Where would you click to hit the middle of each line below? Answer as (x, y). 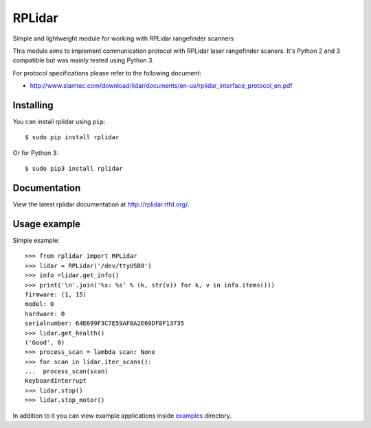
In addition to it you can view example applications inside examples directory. (122, 416)
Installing (33, 105)
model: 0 (40, 304)
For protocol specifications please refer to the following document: (107, 73)
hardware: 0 (45, 313)
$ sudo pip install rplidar (72, 138)
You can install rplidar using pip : (59, 122)
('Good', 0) (45, 342)
